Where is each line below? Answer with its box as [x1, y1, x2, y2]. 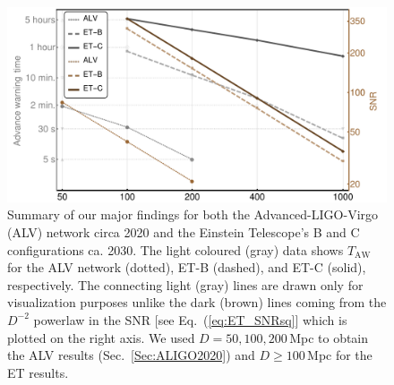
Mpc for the [307, 346, 373, 364]
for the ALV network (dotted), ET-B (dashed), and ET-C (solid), [7, 258, 366, 277]
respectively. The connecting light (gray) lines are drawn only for [7, 275, 364, 294]
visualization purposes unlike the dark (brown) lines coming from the [7, 293, 387, 312]
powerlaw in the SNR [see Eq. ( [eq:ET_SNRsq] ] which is [33, 310, 347, 329]
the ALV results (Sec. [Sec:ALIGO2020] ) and [7, 346, 255, 364]
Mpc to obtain [289, 328, 369, 346]
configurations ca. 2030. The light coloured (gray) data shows [7, 240, 344, 259]
